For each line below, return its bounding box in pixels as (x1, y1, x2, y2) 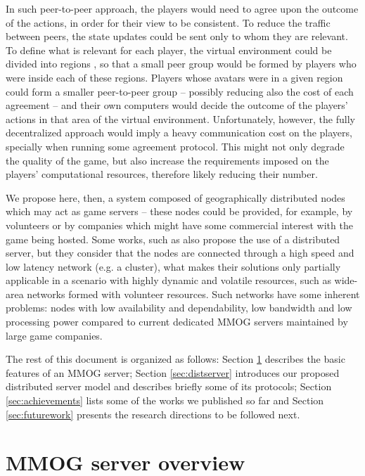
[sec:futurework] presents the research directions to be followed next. (6, 406, 300, 421)
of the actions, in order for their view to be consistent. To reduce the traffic (6, 15, 331, 30)
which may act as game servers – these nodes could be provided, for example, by (6, 204, 353, 219)
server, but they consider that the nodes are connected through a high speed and (6, 245, 354, 260)
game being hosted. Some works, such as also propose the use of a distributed (6, 231, 340, 246)
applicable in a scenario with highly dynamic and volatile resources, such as (6, 273, 331, 288)
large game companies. (6, 328, 103, 342)
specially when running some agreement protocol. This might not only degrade (6, 139, 345, 153)
